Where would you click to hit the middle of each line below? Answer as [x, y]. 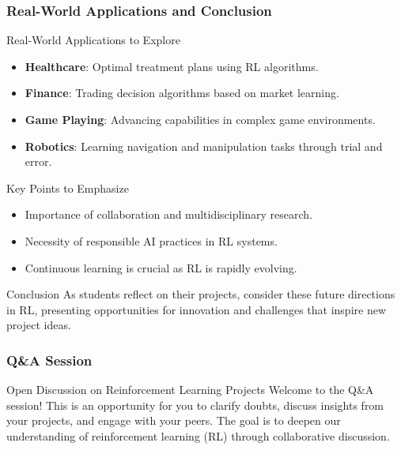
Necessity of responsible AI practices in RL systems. [151, 240]
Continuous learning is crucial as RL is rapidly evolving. [161, 267]
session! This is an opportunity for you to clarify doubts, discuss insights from [195, 405]
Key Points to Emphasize [68, 187]
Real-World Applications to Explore [93, 40]
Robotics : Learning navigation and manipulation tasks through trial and [204, 146]
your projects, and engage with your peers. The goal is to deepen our [174, 420]
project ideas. [39, 325]
